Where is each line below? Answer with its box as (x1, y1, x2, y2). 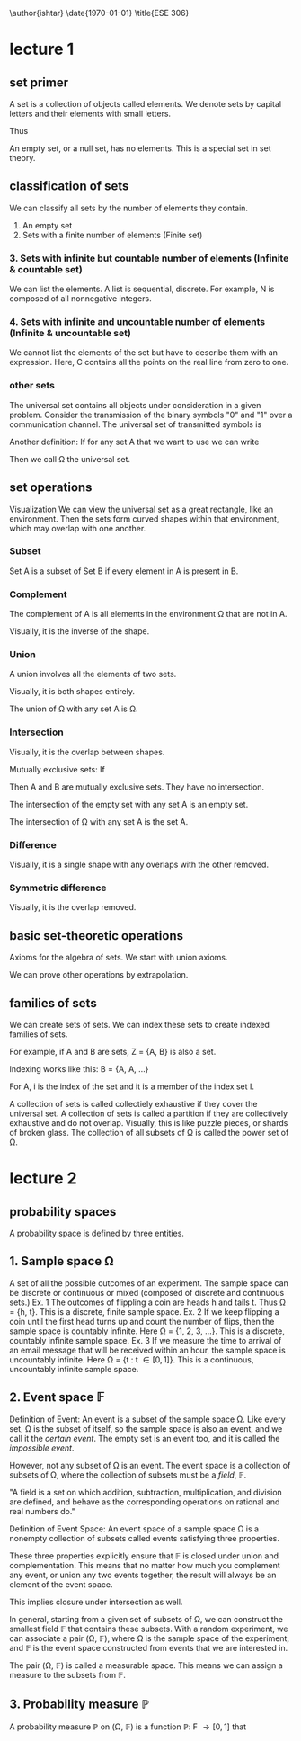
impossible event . (9, 1442, 75, 1453)
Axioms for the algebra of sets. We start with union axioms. (9, 952, 228, 963)
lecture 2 (9, 1168, 78, 1189)
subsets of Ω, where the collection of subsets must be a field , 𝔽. (9, 1469, 247, 1480)
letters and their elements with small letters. (9, 108, 172, 119)
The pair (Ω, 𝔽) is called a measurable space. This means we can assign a (9, 1659, 283, 1671)
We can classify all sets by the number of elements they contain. (9, 202, 249, 213)
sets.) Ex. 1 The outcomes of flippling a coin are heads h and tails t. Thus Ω (9, 1297, 286, 1308)
